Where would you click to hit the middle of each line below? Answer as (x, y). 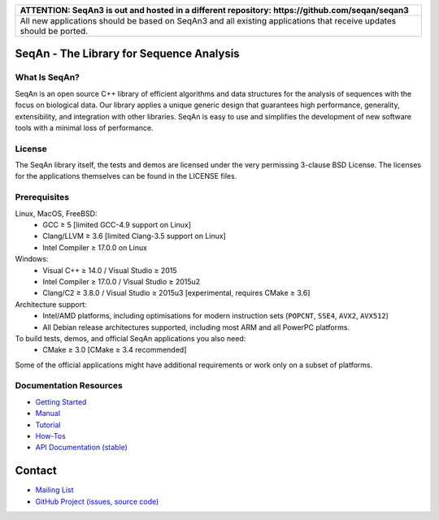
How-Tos (51, 436)
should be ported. (54, 31)
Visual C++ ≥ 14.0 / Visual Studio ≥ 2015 (110, 270)
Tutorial (48, 425)
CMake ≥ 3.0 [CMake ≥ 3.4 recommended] (115, 350)
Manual (48, 414)
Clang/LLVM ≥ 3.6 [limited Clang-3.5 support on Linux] (135, 236)
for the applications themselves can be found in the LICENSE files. (126, 176)
